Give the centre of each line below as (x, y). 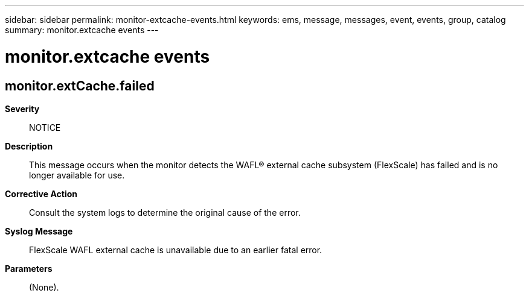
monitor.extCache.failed (80, 86)
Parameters (29, 268)
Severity (22, 109)
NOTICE (45, 127)
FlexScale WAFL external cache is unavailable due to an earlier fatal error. (176, 250)
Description (29, 146)
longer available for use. (77, 175)
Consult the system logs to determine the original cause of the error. (165, 212)
